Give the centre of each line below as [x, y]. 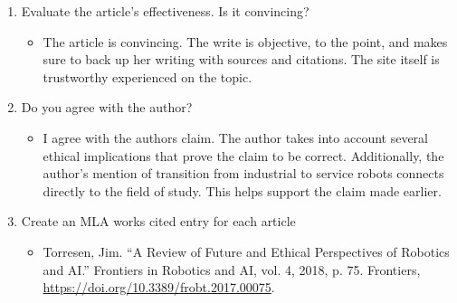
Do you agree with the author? [107, 107]
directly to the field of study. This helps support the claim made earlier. [242, 190]
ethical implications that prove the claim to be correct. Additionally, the [243, 155]
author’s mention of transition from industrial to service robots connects [243, 173]
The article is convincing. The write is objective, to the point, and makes [245, 41]
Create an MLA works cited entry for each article [158, 221]
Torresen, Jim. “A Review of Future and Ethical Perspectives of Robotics [246, 251]
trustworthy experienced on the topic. [148, 76]
